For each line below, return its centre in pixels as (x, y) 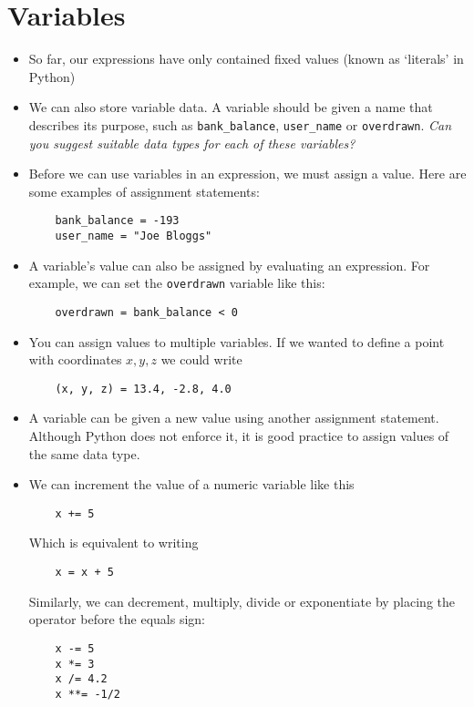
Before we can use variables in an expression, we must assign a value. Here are (247, 174)
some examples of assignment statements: (144, 191)
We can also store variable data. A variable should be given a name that (231, 107)
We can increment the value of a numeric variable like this (191, 484)
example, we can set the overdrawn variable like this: (177, 283)
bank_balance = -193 (117, 221)
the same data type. (84, 453)
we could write (201, 359)
